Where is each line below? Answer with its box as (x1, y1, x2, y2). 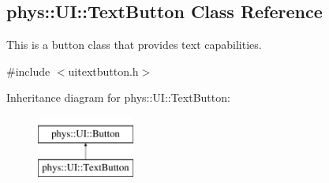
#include (6, 62, 50, 79)
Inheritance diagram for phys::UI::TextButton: (6, 89, 230, 106)
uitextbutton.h (68, 62, 139, 79)
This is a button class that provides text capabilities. (6, 36, 262, 53)
